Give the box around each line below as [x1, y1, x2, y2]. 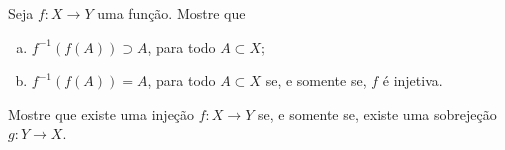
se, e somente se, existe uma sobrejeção [257, 103, 497, 124]
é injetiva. [382, 70, 443, 91]
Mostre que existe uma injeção [8, 103, 195, 124]
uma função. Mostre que [97, 3, 246, 23]
